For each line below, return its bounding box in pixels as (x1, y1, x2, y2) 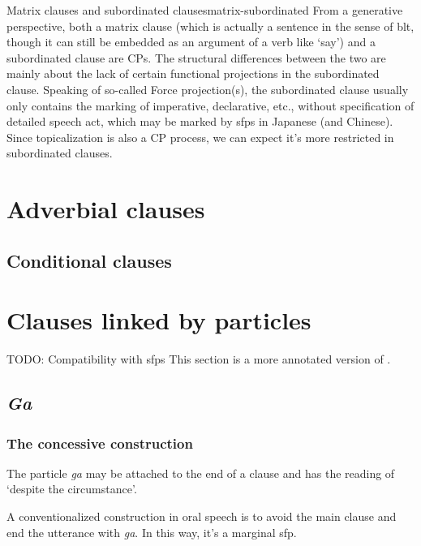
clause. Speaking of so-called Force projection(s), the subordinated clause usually (6, 80, 409, 97)
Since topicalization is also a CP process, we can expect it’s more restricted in (6, 128, 394, 145)
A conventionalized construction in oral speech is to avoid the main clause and (6, 508, 397, 524)
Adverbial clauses (6, 192, 205, 226)
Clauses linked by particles (6, 303, 311, 337)
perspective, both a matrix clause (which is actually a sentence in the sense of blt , (6, 17, 415, 34)
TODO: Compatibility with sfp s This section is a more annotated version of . (6, 350, 391, 368)
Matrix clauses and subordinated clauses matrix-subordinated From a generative (6, 2, 403, 18)
